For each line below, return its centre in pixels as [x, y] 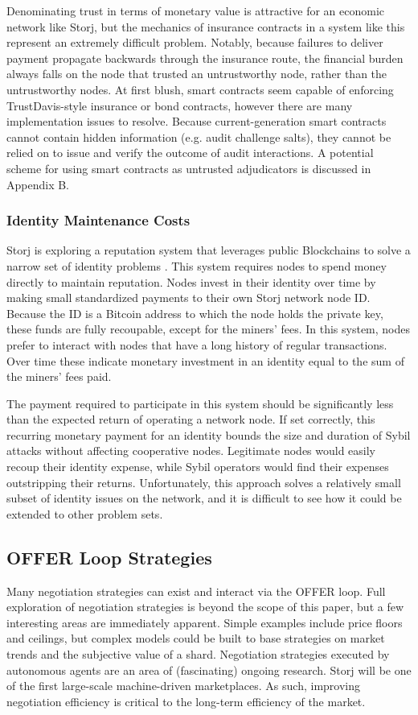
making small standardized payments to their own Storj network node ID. [189, 298]
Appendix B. [38, 184]
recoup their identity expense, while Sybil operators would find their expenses [198, 467]
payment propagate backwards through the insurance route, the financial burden [205, 58]
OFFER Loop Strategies [109, 557]
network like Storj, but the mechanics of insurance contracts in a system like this [206, 26]
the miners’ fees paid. [59, 376]
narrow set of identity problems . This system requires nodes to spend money [197, 265]
